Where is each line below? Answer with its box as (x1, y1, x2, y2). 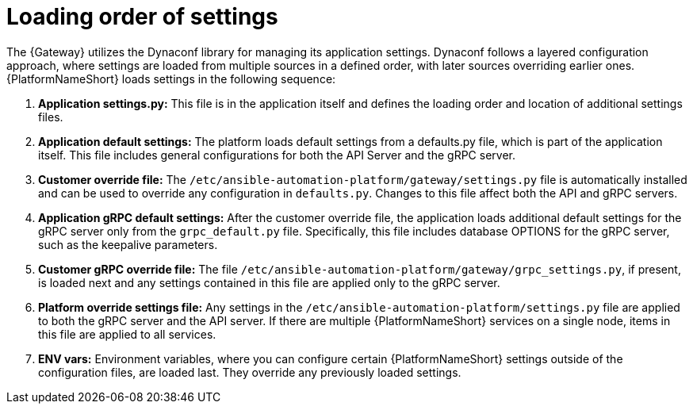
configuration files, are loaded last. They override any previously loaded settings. (38, 365, 461, 379)
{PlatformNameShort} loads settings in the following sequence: (6, 71, 336, 86)
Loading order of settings (6, 3, 278, 30)
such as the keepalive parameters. (38, 237, 218, 251)
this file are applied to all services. (38, 327, 216, 341)
